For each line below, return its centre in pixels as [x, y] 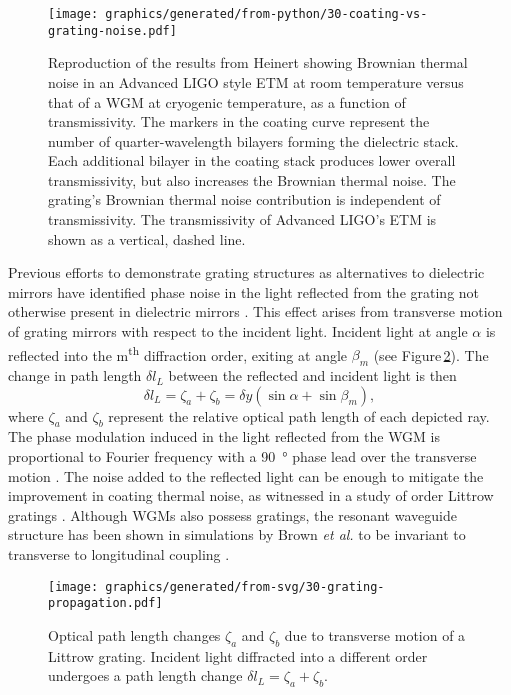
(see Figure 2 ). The [431, 354]
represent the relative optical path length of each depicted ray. [299, 415]
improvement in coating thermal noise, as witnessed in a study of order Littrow [251, 495]
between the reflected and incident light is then [312, 375]
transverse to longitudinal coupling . [119, 554]
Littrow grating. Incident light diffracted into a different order [238, 655]
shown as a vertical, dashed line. [147, 238]
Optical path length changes [134, 634]
